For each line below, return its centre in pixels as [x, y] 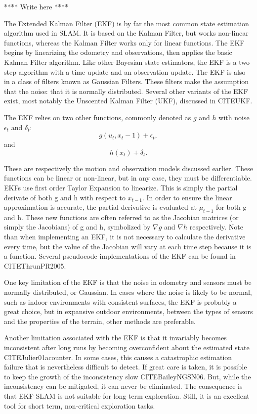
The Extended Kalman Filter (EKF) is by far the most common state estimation [127, 23]
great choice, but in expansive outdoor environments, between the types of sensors [128, 311]
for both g [231, 207]
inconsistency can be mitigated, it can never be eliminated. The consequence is [123, 386]
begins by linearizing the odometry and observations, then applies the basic [118, 52]
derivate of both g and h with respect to [65, 197]
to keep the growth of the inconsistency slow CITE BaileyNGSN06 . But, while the [128, 376]
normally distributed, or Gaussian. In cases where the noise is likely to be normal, [128, 292]
